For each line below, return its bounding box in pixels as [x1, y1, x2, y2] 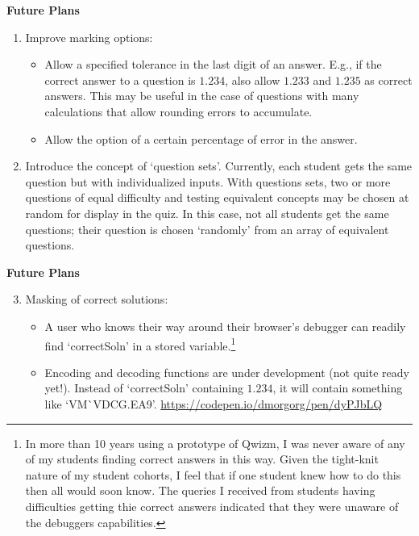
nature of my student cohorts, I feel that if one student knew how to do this [25, 466, 401, 483]
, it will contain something [272, 379, 403, 396]
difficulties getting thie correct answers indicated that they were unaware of [25, 497, 399, 514]
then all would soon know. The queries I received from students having [25, 482, 375, 499]
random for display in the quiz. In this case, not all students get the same [25, 204, 389, 221]
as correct [364, 71, 413, 88]
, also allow [225, 71, 280, 88]
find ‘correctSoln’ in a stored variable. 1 [44, 334, 236, 354]
